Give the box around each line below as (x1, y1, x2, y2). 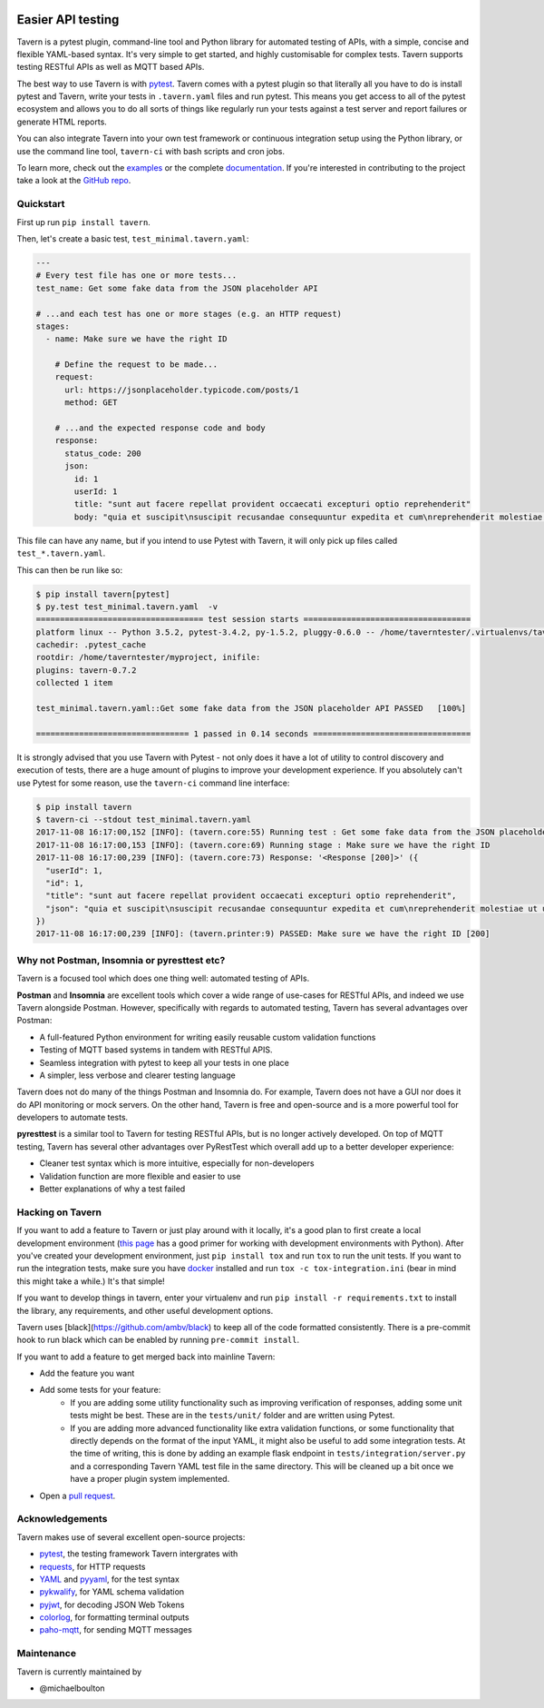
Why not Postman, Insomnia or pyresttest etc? (16, 953, 226, 966)
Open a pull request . (39, 1490, 116, 1501)
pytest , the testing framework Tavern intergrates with (39, 1548, 238, 1559)
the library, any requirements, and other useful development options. (16, 1305, 274, 1316)
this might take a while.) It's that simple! (16, 1276, 165, 1287)
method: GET (64, 398, 118, 408)
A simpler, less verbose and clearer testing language (39, 1070, 236, 1081)
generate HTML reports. (16, 116, 108, 127)
